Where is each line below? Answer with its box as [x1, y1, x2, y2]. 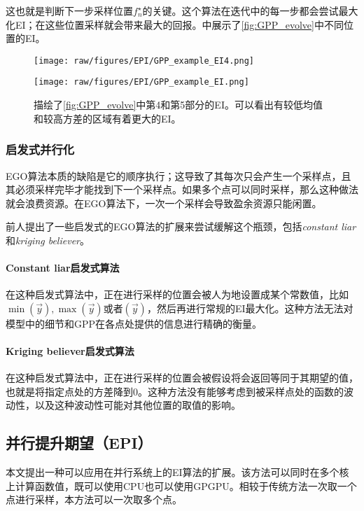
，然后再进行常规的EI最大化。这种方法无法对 [146, 300, 353, 315]
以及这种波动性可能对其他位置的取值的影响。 [34, 398, 241, 412]
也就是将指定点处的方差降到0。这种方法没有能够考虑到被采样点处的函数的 [6, 384, 344, 398]
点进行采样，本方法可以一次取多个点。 [6, 492, 182, 507]
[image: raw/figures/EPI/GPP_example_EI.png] [34, 77, 249, 87]
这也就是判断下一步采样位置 [6, 3, 133, 17]
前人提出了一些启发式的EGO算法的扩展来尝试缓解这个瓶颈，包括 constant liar [6, 219, 356, 234]
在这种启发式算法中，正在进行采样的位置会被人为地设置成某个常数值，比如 [6, 287, 349, 302]
